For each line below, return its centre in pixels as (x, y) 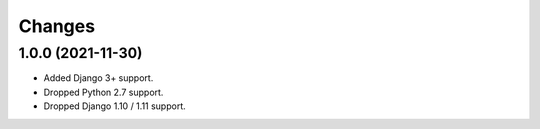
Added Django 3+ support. (98, 78)
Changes (56, 26)
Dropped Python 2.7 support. (103, 92)
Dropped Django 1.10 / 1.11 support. (115, 106)
